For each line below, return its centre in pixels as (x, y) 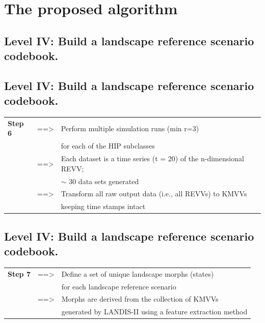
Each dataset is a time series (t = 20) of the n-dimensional (152, 158)
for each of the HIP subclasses (108, 146)
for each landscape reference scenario (119, 286)
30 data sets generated (104, 181)
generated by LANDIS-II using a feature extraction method (154, 312)
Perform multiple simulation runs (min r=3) (130, 128)
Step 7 (19, 273)
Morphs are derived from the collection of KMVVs (140, 299)
